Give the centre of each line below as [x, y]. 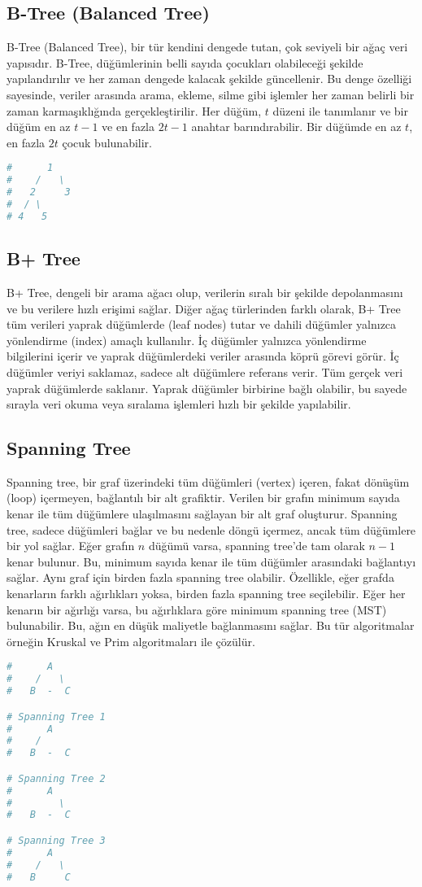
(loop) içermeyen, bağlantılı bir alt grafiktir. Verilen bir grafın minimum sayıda [203, 498]
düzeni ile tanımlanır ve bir [340, 110]
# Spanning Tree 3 [56, 841]
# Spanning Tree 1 [56, 717]
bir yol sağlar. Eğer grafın [71, 546]
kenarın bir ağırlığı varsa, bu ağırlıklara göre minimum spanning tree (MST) [197, 609]
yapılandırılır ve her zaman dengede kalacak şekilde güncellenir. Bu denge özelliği [209, 79]
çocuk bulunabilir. [107, 142]
